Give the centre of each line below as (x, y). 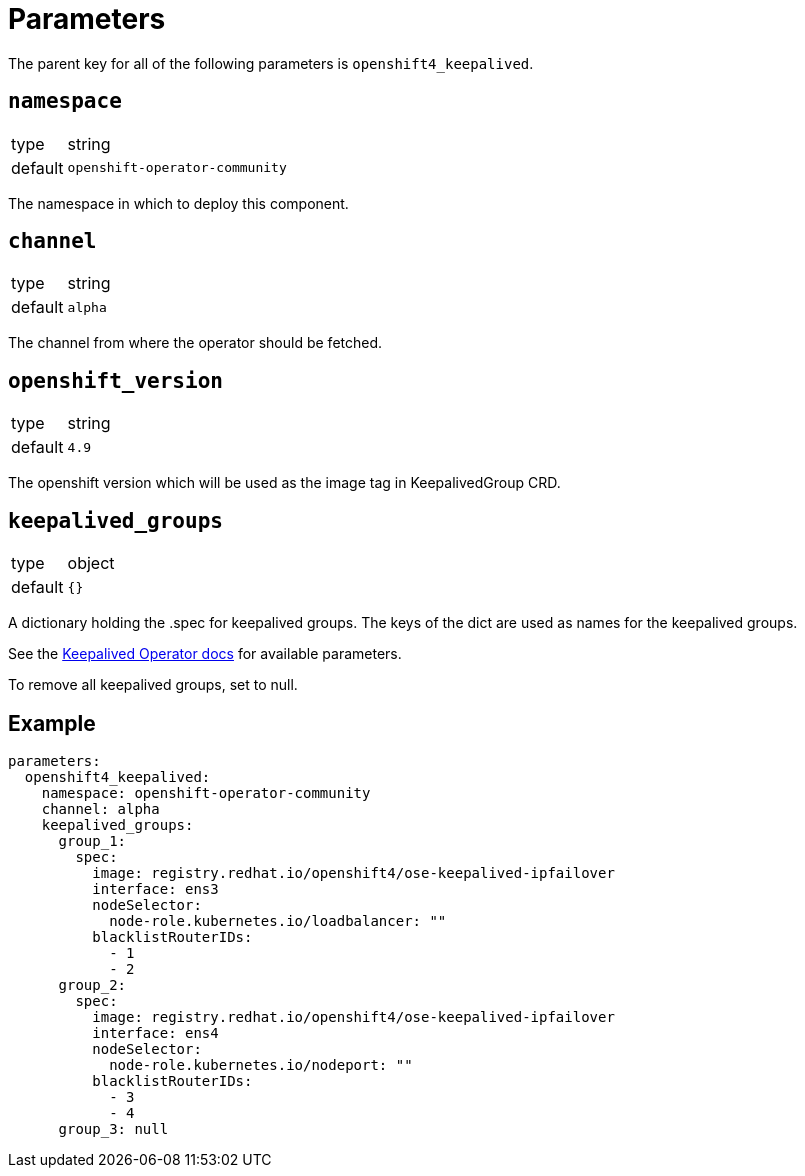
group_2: (92, 984)
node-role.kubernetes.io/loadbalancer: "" (278, 920)
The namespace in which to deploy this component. (178, 203)
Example (52, 723)
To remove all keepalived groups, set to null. (153, 685)
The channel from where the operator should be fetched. (195, 343)
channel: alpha (100, 808)
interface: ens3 (155, 888)
